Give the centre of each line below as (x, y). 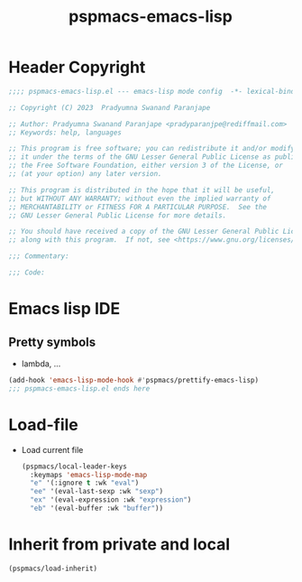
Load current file (52, 449)
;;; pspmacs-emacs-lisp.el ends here (79, 388)
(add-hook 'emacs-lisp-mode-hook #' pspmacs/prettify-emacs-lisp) (133, 380)
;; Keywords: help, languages (65, 133)
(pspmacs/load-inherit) (53, 568)
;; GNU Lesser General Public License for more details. (118, 215)
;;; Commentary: (39, 256)
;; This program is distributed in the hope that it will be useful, (142, 190)
